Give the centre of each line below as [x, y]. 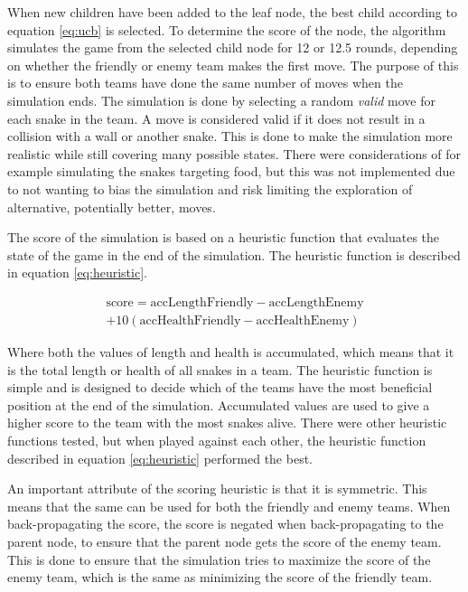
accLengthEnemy [316, 302]
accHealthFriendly [190, 320]
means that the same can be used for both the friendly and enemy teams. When [229, 506]
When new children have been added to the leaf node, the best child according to [232, 12]
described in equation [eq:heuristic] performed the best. [160, 458]
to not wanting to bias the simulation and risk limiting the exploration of [210, 188]
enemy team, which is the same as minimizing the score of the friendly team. [220, 577]
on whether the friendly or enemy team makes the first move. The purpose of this [233, 65]
